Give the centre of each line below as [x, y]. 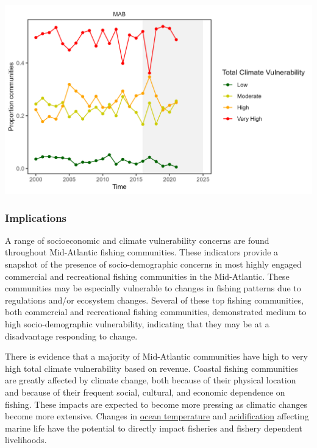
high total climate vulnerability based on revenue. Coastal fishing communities [151, 368]
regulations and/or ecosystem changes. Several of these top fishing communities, [154, 300]
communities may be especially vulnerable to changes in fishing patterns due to [153, 288]
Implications [36, 217]
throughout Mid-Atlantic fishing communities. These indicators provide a [142, 252]
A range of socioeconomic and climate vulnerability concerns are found [137, 240]
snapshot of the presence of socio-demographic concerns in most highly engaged [153, 264]
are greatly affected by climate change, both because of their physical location [151, 380]
